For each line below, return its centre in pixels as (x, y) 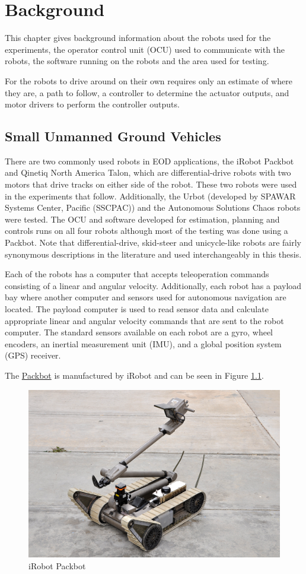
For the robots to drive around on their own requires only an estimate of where (149, 80)
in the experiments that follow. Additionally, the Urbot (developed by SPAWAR (150, 196)
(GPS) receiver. (33, 355)
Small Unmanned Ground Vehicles (113, 136)
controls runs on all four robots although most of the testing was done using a (146, 231)
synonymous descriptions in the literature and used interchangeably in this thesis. (153, 254)
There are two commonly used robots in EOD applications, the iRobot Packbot (149, 161)
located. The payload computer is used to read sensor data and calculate (137, 309)
